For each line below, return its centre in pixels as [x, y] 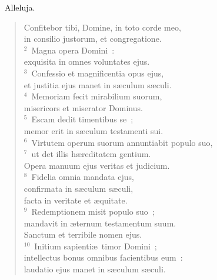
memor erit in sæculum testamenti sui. [94, 130]
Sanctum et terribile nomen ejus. [83, 234]
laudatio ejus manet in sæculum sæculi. [95, 269]
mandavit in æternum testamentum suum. [100, 223]
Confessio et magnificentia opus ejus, [98, 73]
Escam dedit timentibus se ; [82, 119]
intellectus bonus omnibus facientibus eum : [103, 257]
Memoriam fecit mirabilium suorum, [97, 96]
